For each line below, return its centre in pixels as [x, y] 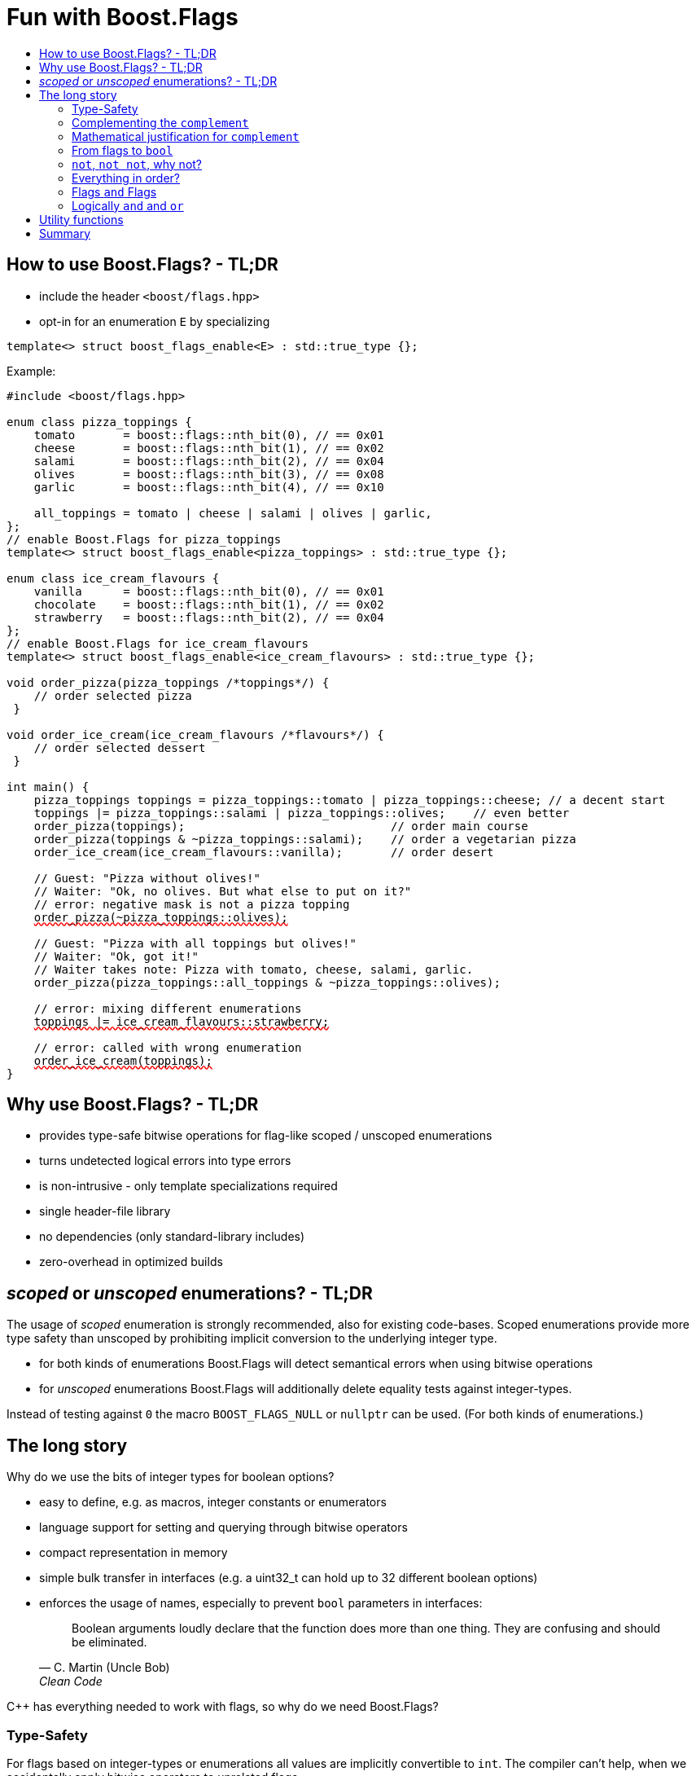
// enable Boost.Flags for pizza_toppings [144, 539]
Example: [31, 371]
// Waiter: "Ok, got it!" [116, 956]
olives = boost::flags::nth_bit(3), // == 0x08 [209, 474]
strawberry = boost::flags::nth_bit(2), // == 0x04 [209, 617]
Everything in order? [126, 178]
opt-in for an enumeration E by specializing [155, 321]
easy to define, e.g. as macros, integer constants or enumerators [213, 1502]
